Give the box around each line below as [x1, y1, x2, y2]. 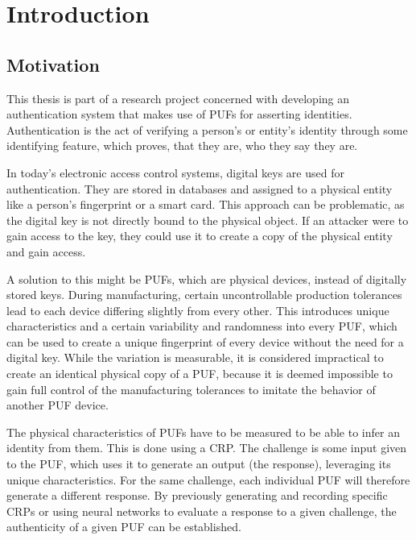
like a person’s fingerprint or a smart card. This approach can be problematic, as [6, 196, 405, 213]
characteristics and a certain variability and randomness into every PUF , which [6, 318, 397, 334]
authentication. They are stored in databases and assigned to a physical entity [6, 180, 393, 197]
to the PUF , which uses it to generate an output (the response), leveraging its [6, 455, 391, 472]
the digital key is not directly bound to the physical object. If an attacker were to [6, 211, 409, 228]
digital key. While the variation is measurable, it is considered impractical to [6, 349, 384, 366]
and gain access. [6, 243, 86, 260]
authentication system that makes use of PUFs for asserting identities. [6, 106, 352, 123]
